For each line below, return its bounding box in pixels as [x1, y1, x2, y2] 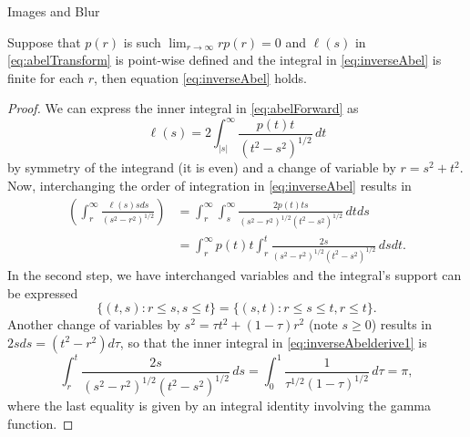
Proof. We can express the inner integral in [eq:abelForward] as [7, 99, 359, 118]
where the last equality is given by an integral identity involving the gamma [7, 396, 431, 415]
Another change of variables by [7, 315, 180, 334]
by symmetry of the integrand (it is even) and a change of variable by [7, 158, 396, 177]
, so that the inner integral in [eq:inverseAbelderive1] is [119, 332, 427, 351]
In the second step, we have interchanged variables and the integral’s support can [7, 265, 462, 284]
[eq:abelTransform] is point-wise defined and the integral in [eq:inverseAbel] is [7, 50, 442, 69]
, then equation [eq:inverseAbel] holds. [94, 68, 307, 87]
